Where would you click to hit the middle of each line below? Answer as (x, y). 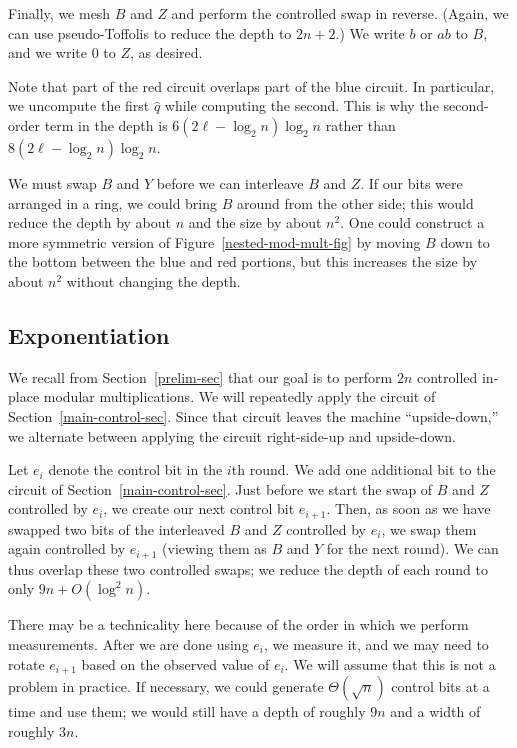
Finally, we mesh (59, 13)
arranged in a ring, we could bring (113, 202)
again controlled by (67, 548)
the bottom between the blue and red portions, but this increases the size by (243, 261)
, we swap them (429, 528)
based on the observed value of (175, 663)
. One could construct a (412, 222)
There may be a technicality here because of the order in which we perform (238, 624)
